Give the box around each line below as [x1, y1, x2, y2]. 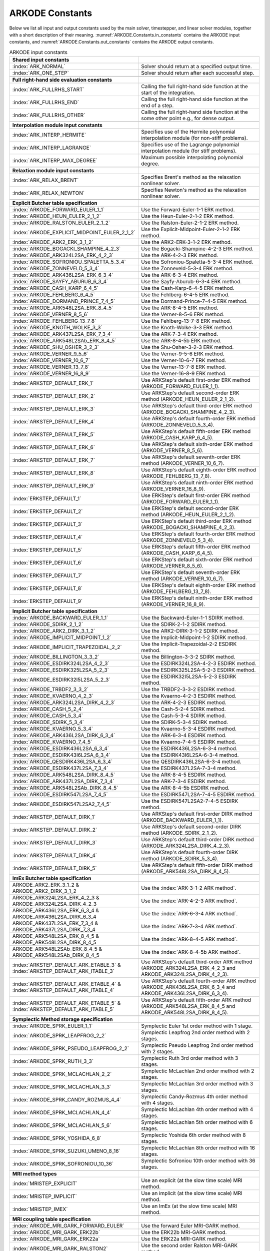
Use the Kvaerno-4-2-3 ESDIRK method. [140, 693, 237, 700]
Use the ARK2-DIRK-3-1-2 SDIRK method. [140, 628, 239, 635]
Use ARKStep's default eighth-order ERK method [140, 466, 256, 473]
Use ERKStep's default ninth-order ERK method [140, 594, 252, 601]
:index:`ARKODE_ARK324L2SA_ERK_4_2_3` [12, 252, 114, 259]
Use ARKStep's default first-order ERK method [140, 377, 251, 384]
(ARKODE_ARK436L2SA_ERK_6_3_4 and [140, 984, 235, 991]
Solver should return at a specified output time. [140, 63, 252, 70]
